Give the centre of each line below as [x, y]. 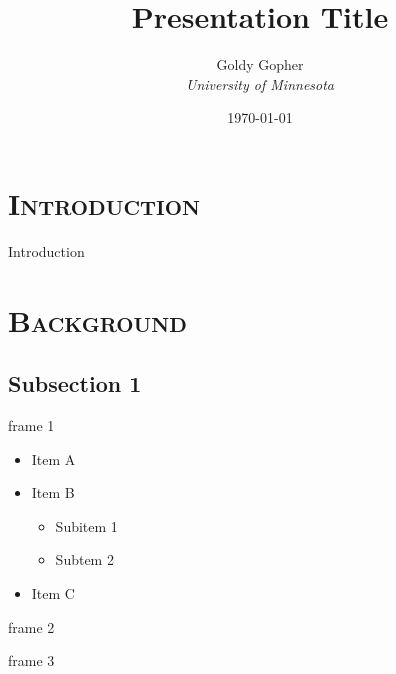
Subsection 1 [75, 383]
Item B [53, 492]
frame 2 [31, 626]
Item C [53, 592]
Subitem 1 [86, 525]
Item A [53, 458]
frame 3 [31, 660]
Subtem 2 [84, 559]
